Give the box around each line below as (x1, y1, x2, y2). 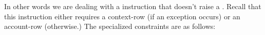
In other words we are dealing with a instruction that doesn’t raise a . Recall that (4, 1, 261, 11)
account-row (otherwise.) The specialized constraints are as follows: (4, 21, 216, 31)
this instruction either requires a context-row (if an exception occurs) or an (4, 11, 240, 21)
